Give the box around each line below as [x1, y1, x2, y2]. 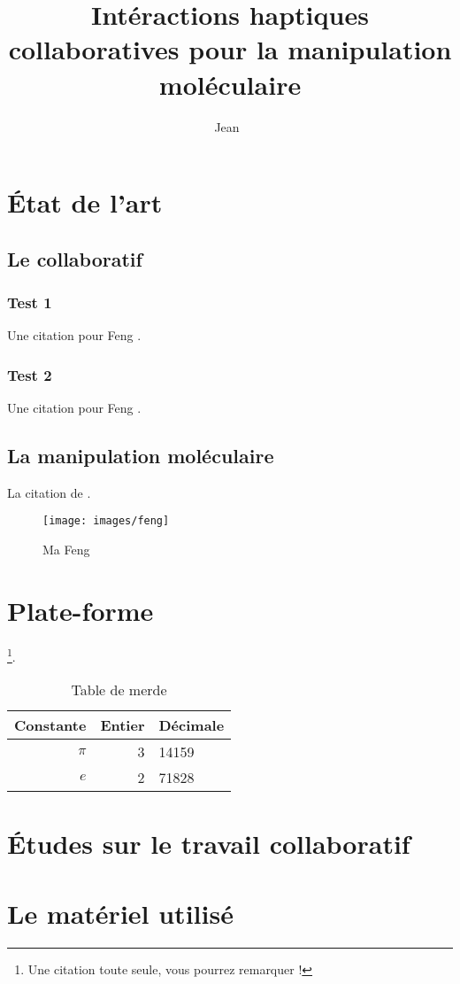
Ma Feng [42, 540, 90, 559]
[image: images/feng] [42, 515, 170, 528]
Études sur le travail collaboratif [7, 825, 410, 862]
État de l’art [7, 184, 163, 221]
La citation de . [7, 483, 91, 501]
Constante [14, 715, 87, 736]
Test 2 [7, 363, 52, 385]
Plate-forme [7, 592, 154, 628]
